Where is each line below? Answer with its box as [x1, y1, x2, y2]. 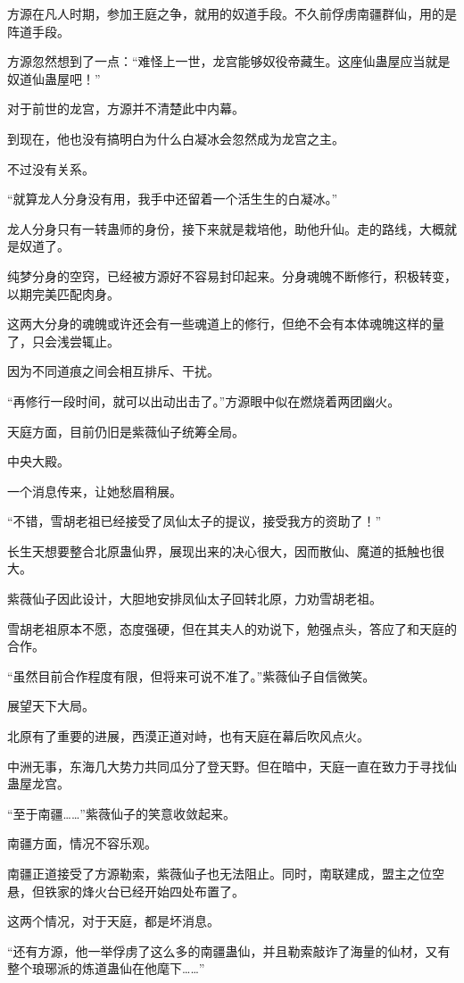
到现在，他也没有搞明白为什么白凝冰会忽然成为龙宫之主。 [7, 129, 344, 147]
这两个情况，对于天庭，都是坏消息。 [7, 912, 220, 930]
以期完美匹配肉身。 [7, 284, 120, 303]
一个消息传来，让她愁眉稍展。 [7, 481, 182, 500]
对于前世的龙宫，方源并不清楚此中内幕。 [7, 99, 244, 118]
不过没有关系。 [7, 159, 95, 178]
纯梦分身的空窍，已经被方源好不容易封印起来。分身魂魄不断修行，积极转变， [7, 266, 457, 285]
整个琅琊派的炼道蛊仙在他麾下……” [7, 959, 205, 978]
